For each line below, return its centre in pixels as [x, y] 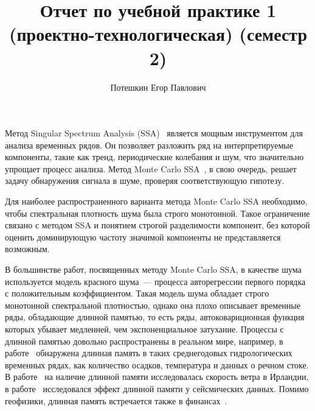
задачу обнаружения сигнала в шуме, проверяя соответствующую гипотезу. [145, 181]
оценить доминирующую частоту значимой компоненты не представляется [143, 237]
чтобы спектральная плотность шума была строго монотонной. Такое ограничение [157, 213]
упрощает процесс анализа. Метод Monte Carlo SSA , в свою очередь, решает [151, 168]
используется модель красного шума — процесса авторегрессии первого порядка [155, 281]
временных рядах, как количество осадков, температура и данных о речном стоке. [157, 364]
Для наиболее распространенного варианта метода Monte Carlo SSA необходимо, [156, 201]
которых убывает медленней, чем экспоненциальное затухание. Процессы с [144, 329]
